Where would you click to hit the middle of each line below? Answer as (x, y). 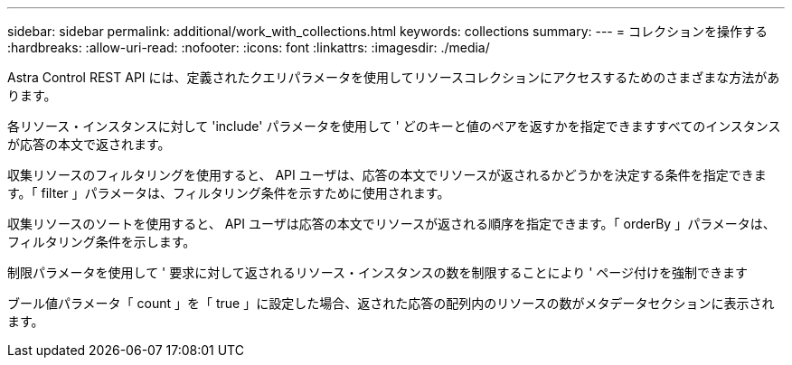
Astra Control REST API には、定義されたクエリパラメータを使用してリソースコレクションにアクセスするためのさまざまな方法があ (394, 77)
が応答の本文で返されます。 (89, 144)
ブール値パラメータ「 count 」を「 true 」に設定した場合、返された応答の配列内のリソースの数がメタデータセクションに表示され (391, 303)
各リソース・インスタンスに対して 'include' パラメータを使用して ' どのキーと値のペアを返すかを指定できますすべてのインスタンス (394, 126)
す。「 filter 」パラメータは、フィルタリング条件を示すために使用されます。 (229, 193)
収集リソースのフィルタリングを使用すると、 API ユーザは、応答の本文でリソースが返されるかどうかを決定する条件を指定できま (387, 175)
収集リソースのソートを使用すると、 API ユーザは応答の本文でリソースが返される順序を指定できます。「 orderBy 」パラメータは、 (391, 224)
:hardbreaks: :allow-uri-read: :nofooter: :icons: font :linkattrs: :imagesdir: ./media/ (249, 47)
